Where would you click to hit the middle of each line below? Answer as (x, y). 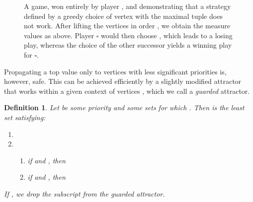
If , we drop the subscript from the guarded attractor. (84, 193)
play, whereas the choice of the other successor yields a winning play (128, 45)
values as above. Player (59, 35)
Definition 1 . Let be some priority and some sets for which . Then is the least (124, 107)
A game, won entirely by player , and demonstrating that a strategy (127, 6)
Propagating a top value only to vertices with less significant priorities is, (115, 71)
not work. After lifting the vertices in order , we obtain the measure (127, 26)
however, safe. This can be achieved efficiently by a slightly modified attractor (123, 81)
